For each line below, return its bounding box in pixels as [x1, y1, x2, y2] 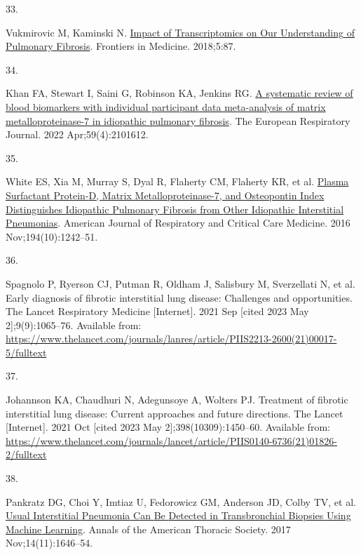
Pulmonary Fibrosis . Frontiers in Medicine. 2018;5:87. [6, 39, 236, 53]
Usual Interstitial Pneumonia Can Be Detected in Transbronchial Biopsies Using [6, 508, 351, 523]
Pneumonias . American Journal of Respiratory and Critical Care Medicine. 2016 [6, 215, 350, 230]
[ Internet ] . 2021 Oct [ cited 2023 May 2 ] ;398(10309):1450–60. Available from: [6, 420, 330, 434]
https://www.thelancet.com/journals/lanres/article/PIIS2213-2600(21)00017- [6, 331, 337, 346]
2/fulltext [6, 447, 47, 462]
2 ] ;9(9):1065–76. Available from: [6, 317, 142, 332]
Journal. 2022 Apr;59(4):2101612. [6, 127, 149, 142]
